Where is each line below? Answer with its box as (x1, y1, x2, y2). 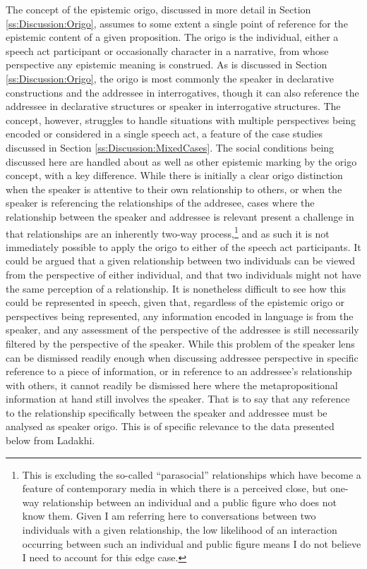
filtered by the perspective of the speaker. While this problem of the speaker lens (6, 336, 355, 350)
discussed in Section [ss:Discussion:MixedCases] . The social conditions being (6, 140, 335, 154)
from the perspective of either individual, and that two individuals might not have (6, 267, 361, 281)
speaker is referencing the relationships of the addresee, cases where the (6, 195, 315, 210)
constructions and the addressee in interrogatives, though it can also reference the (6, 85, 359, 99)
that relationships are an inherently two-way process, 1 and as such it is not (6, 224, 330, 240)
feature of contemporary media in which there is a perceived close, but (22, 481, 327, 496)
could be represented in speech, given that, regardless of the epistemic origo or (6, 295, 345, 310)
